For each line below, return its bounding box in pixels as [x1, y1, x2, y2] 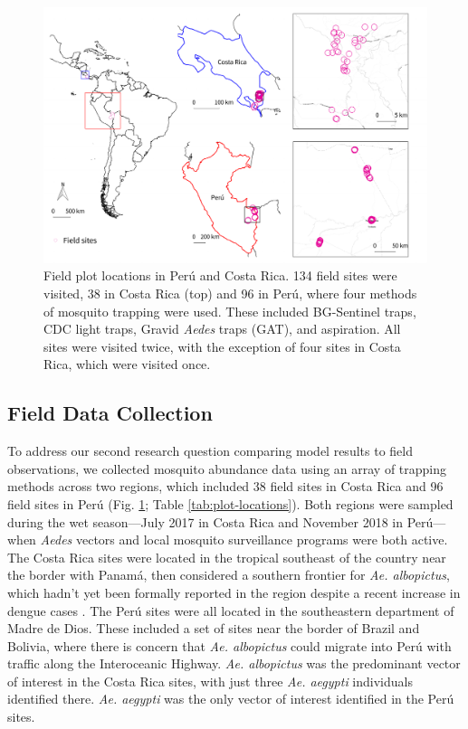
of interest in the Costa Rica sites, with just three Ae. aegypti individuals [7, 671, 413, 690]
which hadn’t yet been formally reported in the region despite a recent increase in [7, 582, 461, 601]
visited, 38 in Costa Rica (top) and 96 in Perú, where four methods [43, 283, 417, 302]
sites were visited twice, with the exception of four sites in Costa [43, 336, 401, 355]
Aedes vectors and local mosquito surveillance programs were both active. [40, 530, 448, 549]
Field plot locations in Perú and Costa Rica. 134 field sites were [43, 266, 397, 285]
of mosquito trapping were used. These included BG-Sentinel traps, [43, 301, 416, 320]
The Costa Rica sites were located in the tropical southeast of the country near [7, 547, 446, 566]
